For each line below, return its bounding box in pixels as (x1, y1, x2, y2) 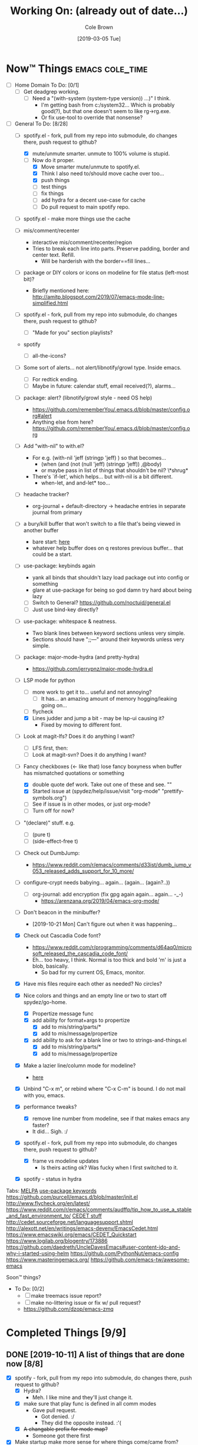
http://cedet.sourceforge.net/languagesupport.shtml (6, 1219, 134, 1225)
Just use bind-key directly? (32, 606, 98, 613)
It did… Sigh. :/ (32, 1127, 68, 1135)
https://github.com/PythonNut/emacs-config (70, 1250, 179, 1256)
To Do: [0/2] (14, 1285, 45, 1292)
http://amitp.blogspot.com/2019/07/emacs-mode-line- (32, 293, 165, 300)
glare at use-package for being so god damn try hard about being (32, 586, 192, 593)
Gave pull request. (32, 1407, 77, 1414)
